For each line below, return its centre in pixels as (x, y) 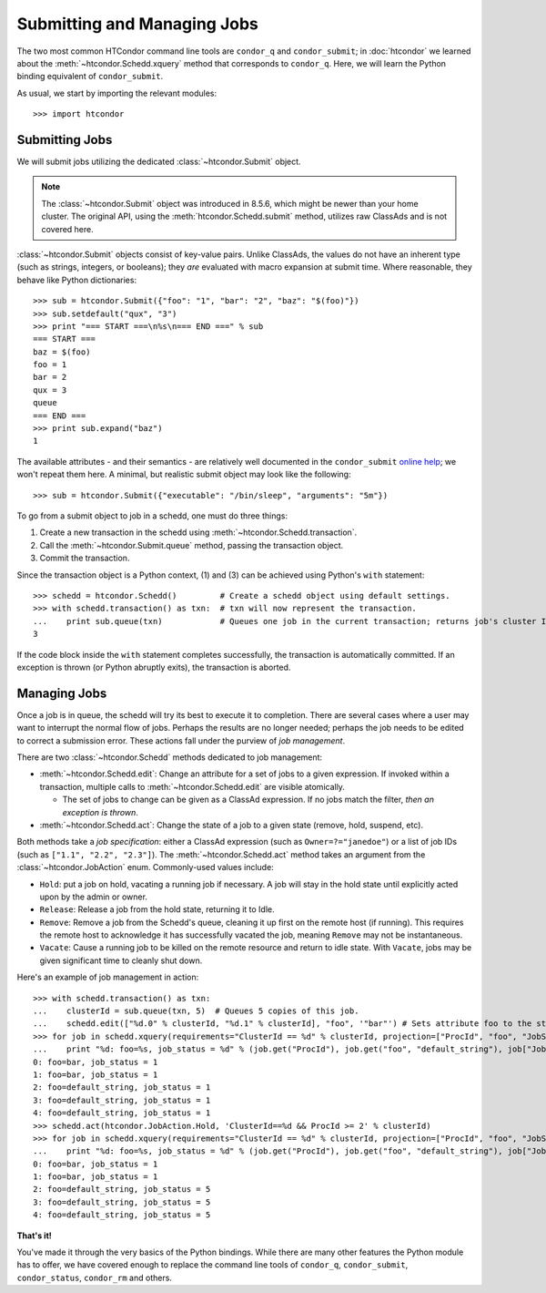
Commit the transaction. (85, 558)
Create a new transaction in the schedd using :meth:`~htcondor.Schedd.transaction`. (198, 532)
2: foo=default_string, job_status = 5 (122, 1190)
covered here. (68, 229)
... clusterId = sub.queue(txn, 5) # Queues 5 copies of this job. (196, 1011)
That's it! (34, 1236)
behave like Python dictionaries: (76, 280)
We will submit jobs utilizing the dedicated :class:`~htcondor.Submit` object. (159, 162)
